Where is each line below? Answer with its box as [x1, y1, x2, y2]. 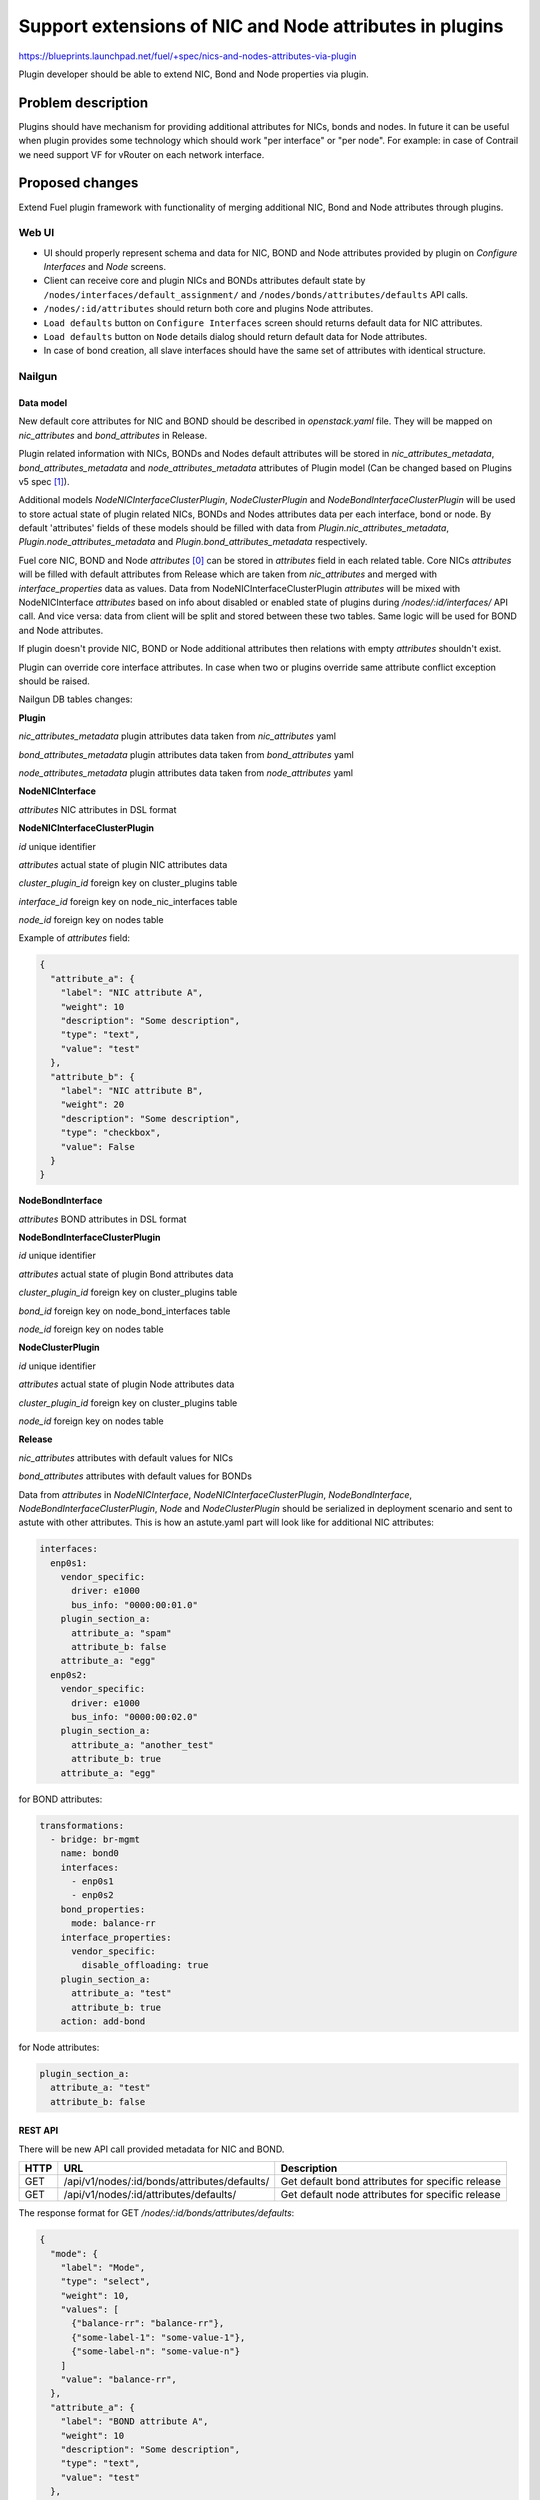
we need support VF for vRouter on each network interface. [18, 148, 265, 160]
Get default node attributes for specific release [280, 2188, 501, 2202]
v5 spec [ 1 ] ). [18, 475, 70, 487]
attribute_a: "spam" [71, 1627, 172, 1639]
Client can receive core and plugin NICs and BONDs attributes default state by [43, 275, 366, 287]
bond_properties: [60, 1903, 146, 1915]
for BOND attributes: [18, 1793, 103, 1805]
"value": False [60, 1141, 135, 1152]
